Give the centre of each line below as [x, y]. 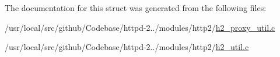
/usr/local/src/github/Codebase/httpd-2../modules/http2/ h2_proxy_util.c [140, 27]
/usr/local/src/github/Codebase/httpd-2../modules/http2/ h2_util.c [127, 47]
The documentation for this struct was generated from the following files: [136, 8]
